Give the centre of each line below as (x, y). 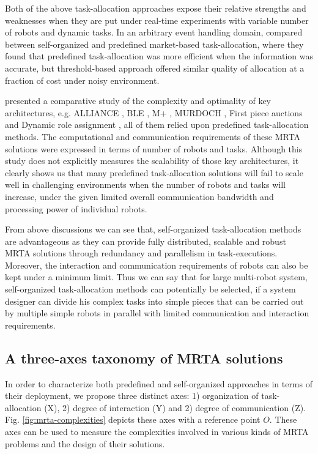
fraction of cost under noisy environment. (82, 80)
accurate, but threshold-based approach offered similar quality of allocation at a (155, 68)
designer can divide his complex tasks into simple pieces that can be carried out (154, 301)
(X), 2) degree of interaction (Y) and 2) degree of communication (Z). (175, 407)
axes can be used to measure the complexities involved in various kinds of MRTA (157, 432)
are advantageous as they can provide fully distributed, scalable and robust (146, 241)
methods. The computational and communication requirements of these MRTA (153, 136)
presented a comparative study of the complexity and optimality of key (138, 101)
